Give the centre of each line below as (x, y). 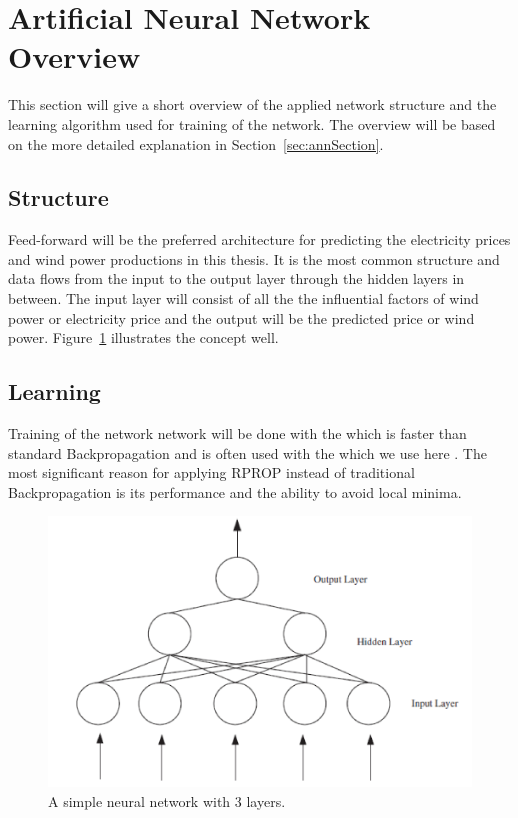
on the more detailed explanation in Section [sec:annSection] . (196, 143)
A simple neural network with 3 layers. (167, 800)
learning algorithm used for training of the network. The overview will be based (252, 123)
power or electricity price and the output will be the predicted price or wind (241, 317)
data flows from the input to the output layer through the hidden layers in (236, 278)
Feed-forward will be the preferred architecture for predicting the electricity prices (259, 239)
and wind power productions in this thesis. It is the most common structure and (254, 258)
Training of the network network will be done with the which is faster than (237, 433)
